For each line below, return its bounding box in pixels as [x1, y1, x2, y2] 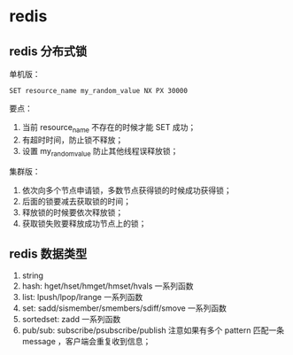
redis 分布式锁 [9, 43, 88, 58]
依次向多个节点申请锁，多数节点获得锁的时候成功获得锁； [21, 184, 232, 196]
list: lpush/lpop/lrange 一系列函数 [21, 292, 143, 303]
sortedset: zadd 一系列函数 [21, 314, 121, 325]
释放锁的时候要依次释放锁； [21, 206, 124, 218]
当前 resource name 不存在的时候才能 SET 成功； [21, 122, 197, 135]
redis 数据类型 [9, 246, 88, 261]
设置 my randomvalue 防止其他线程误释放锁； [21, 145, 179, 158]
